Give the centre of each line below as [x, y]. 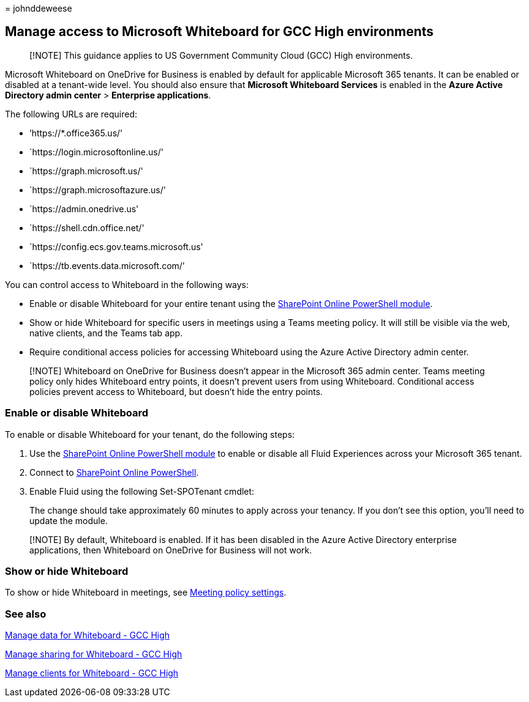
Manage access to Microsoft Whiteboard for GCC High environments [219, 32]
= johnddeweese [39, 8]
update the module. [69, 520]
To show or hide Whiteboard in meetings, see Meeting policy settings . [146, 593]
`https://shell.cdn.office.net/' [87, 227]
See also [26, 614]
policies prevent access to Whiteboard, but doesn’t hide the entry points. [176, 391]
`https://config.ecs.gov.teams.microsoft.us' [116, 246]
